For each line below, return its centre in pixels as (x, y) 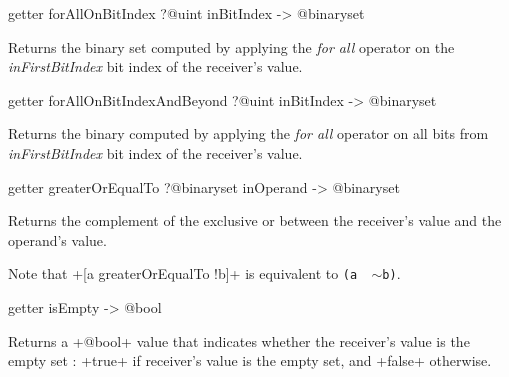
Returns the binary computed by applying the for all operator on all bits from (248, 133)
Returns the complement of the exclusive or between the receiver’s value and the (255, 220)
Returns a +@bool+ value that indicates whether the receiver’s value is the (239, 340)
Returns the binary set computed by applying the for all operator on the (231, 46)
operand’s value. (57, 239)
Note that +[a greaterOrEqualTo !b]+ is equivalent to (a (183, 273)
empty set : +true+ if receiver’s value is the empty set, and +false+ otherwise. (250, 360)
